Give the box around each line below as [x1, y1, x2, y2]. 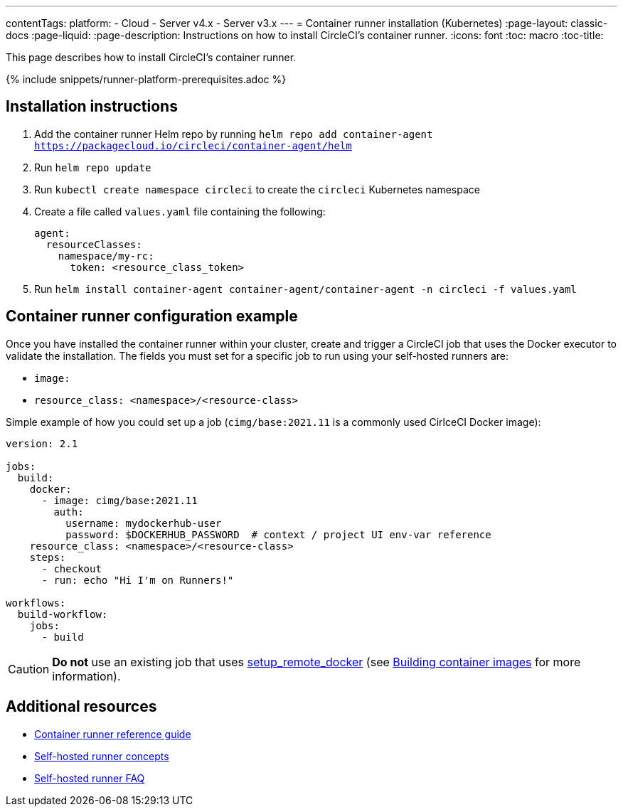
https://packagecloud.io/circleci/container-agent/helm [34, 139, 352, 151]
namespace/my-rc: [58, 250, 154, 262]
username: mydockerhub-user [65, 517, 222, 529]
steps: [29, 551, 66, 563]
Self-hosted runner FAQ [34, 771, 145, 784]
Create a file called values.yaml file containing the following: [34, 205, 326, 218]
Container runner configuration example [6, 307, 298, 326]
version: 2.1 [6, 437, 78, 449]
